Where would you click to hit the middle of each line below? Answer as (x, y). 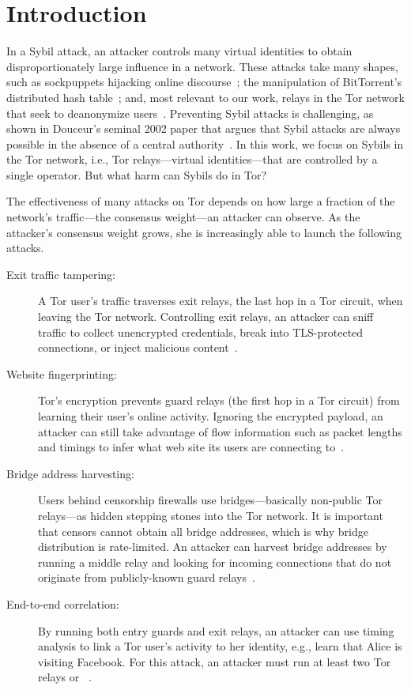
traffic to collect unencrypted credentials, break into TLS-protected (201, 332)
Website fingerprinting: (62, 373)
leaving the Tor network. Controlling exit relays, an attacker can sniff (206, 317)
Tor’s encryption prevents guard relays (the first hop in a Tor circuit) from (219, 400)
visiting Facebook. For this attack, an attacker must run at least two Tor (215, 661)
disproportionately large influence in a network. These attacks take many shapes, (202, 66)
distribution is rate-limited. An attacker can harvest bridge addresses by (213, 547)
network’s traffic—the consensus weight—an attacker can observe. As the (183, 217)
